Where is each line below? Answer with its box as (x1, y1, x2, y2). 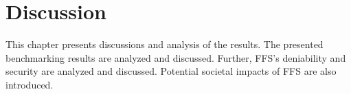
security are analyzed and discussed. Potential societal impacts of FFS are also (5, 64, 337, 78)
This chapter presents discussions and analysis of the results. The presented (5, 37, 324, 51)
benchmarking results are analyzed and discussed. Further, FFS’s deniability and (5, 50, 346, 64)
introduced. (5, 77, 54, 91)
